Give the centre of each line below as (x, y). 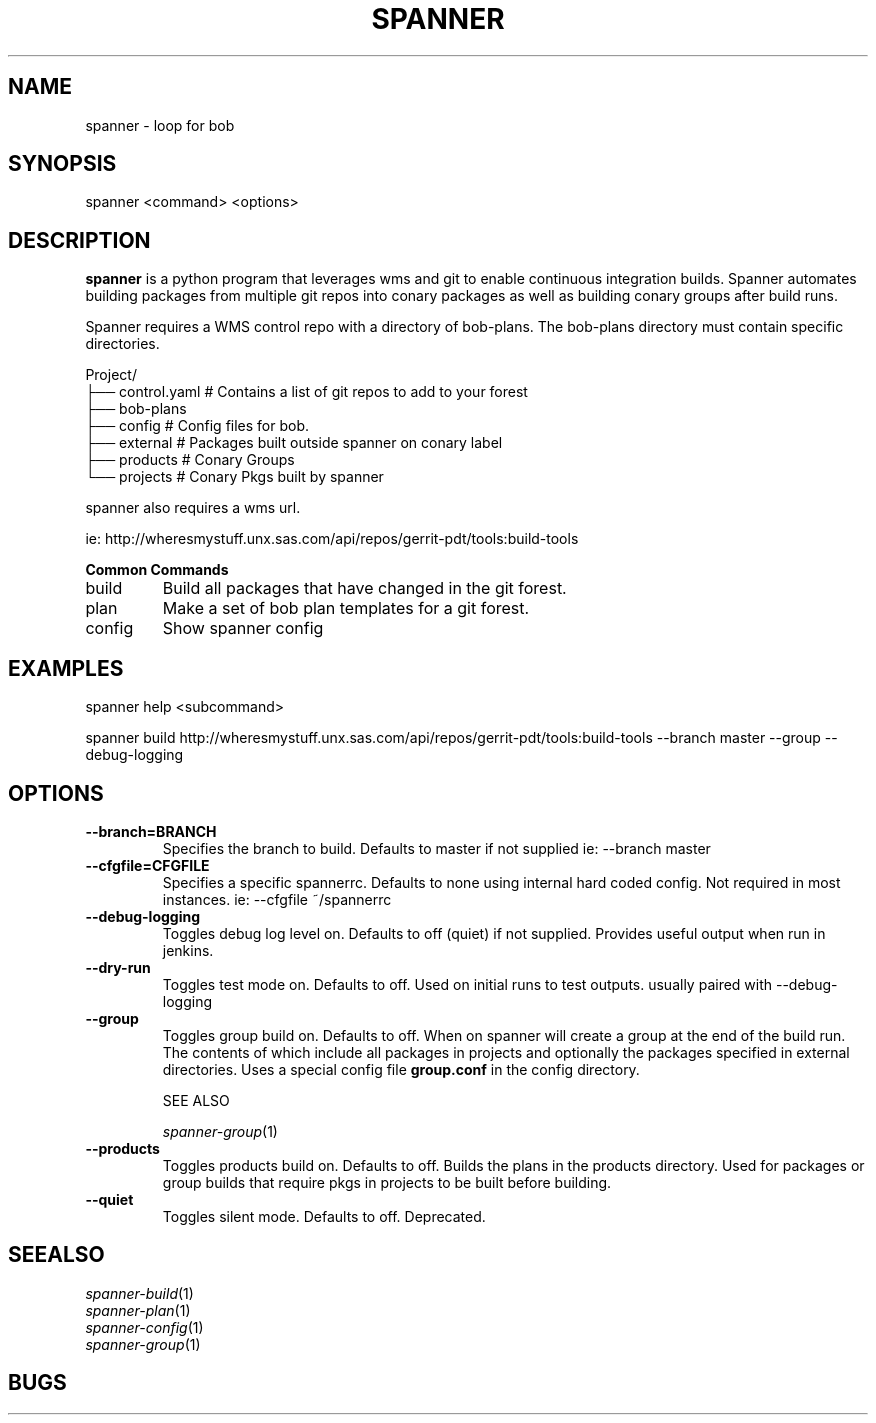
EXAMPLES (66, 668)
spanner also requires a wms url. (193, 508)
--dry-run (118, 967)
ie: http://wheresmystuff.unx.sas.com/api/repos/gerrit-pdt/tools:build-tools (332, 539)
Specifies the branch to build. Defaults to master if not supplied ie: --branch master (436, 848)
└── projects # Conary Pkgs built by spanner (234, 477)
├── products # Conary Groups (190, 460)
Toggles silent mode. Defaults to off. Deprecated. (324, 1216)
